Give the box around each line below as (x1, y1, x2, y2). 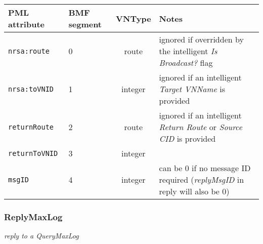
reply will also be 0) (159, 185, 230, 197)
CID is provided (159, 133, 216, 144)
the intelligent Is (159, 45, 217, 57)
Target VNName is (159, 83, 226, 95)
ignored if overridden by (159, 33, 244, 45)
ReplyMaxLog (4, 210, 63, 223)
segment (68, 18, 102, 30)
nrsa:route (8, 47, 50, 55)
